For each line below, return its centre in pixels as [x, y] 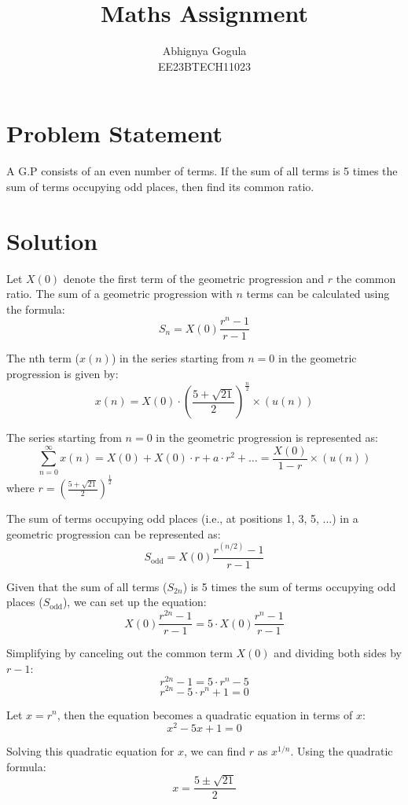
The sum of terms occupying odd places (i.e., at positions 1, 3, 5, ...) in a [182, 518]
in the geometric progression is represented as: [267, 437]
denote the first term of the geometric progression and [194, 278]
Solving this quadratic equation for [90, 751]
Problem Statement [114, 133]
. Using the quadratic [342, 751]
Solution [52, 240]
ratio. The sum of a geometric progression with [119, 294]
